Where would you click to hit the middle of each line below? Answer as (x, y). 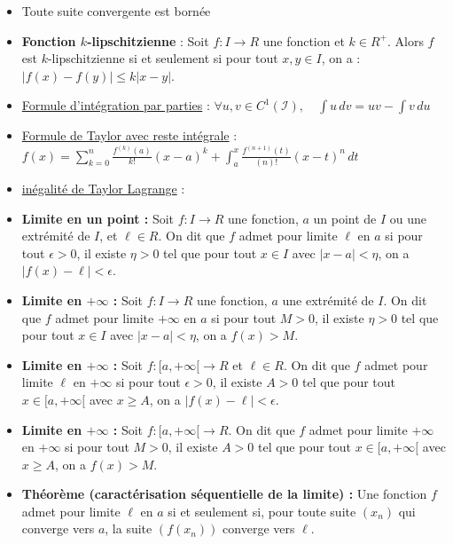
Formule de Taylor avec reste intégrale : (129, 135)
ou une (408, 218)
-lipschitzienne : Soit (148, 40)
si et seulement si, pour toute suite (262, 511)
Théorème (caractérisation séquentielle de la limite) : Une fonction (224, 494)
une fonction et (304, 40)
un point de (345, 218)
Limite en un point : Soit (98, 218)
